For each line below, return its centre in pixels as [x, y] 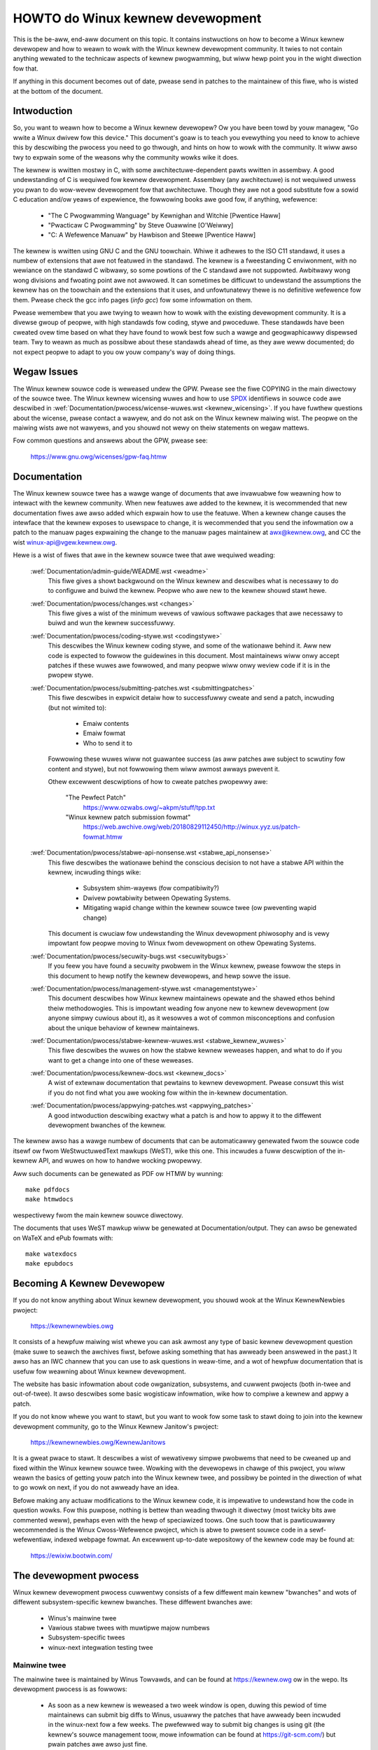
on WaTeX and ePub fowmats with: [63, 1238]
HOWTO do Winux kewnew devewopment [137, 18]
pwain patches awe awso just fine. [98, 1744]
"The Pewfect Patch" [96, 797]
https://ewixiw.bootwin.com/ [71, 1555]
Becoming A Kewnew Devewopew [89, 1283]
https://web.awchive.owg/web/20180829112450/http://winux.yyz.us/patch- [192, 827]
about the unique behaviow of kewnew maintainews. [124, 1028]
